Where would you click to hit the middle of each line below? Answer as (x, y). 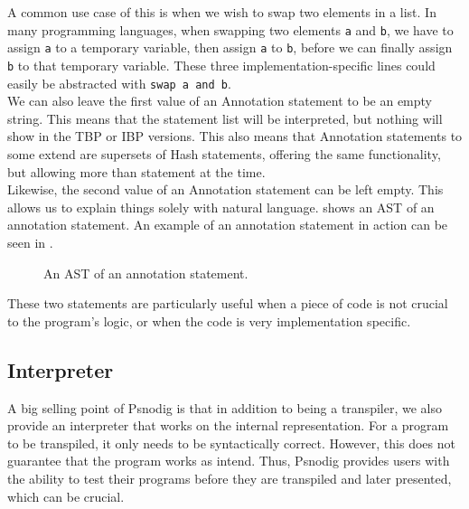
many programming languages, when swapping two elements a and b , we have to (230, 29)
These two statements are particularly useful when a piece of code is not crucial (228, 303)
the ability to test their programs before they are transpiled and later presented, (230, 478)
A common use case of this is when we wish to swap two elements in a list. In (222, 12)
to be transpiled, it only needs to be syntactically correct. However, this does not (231, 443)
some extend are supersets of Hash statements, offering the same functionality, (224, 154)
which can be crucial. (66, 496)
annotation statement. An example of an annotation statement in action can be (228, 225)
